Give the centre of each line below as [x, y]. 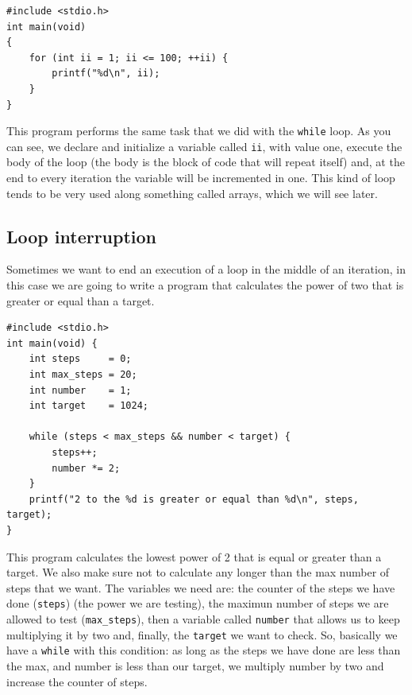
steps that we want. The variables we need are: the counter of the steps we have [201, 587]
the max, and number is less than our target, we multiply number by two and [195, 665]
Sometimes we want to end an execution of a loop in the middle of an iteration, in [206, 269]
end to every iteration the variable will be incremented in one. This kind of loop [201, 178]
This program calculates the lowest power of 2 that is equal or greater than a [194, 556]
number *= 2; [86, 468]
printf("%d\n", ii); [106, 74]
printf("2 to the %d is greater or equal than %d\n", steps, [194, 499]
